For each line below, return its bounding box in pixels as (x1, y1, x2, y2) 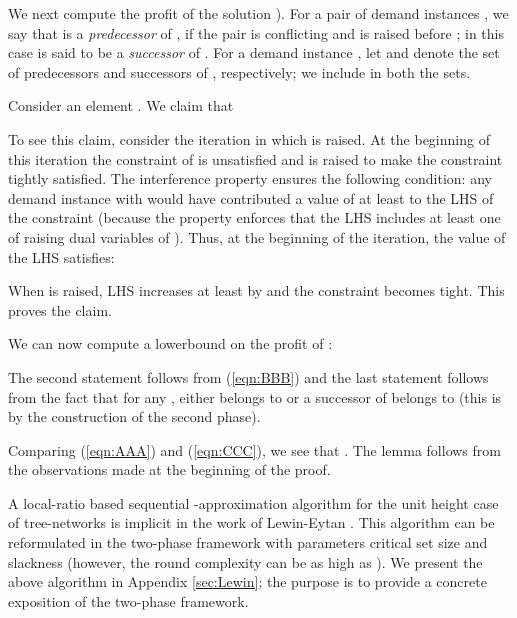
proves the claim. (8, 299, 112, 320)
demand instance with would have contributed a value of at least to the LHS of (8, 187, 494, 208)
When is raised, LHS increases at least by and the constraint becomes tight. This (8, 280, 505, 301)
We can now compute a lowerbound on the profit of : (8, 333, 333, 354)
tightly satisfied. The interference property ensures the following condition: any (8, 168, 492, 189)
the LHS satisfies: (8, 246, 115, 267)
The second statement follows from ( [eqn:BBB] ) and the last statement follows (8, 366, 489, 387)
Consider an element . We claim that (8, 95, 234, 116)
